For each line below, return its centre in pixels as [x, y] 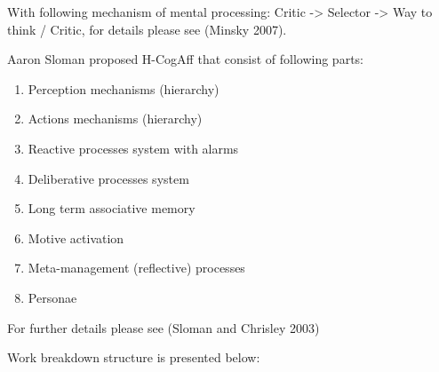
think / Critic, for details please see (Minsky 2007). [147, 29]
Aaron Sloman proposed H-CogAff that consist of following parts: [186, 59]
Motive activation [76, 237]
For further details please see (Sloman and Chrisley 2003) [164, 327]
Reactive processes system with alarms [133, 148]
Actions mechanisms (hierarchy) [115, 119]
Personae [52, 297]
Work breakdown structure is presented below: [134, 357]
